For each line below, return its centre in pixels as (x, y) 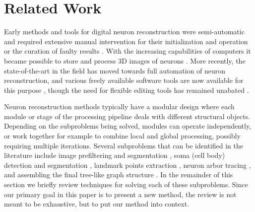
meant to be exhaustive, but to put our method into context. (97, 204)
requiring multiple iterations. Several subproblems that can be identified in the (124, 145)
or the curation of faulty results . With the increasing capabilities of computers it (127, 51)
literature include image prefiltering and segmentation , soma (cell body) (115, 155)
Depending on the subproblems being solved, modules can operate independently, (128, 126)
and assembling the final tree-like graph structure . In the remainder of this (119, 175)
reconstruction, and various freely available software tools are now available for (124, 80)
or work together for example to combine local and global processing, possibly (122, 136)
